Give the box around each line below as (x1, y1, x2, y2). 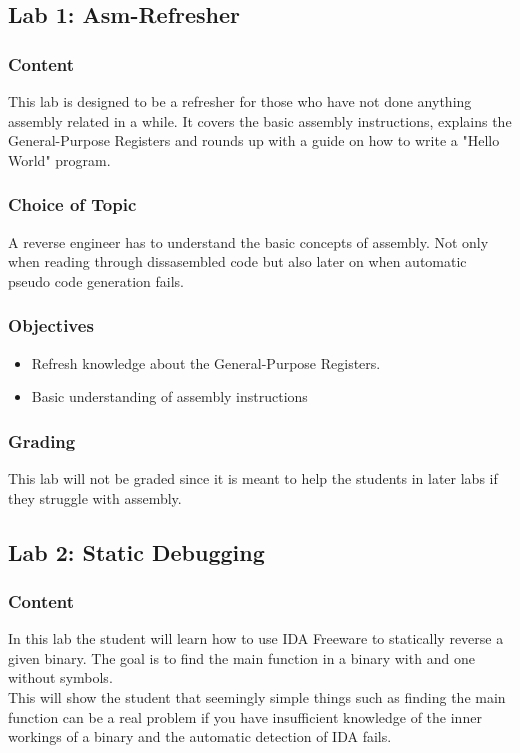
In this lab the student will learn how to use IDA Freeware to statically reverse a (8, 628, 504, 649)
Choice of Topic (8, 192, 137, 217)
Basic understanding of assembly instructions (31, 386, 308, 407)
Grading (8, 428, 76, 453)
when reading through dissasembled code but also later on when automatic (8, 251, 467, 272)
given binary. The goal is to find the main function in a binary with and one (8, 647, 475, 668)
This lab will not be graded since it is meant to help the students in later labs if (8, 468, 498, 488)
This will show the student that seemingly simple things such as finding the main (8, 686, 506, 707)
